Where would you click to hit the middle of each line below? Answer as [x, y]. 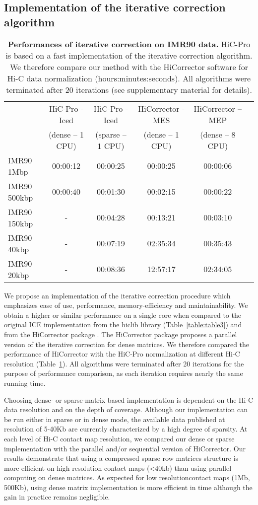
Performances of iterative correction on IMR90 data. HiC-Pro [129, 44]
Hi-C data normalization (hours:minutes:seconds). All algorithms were [129, 78]
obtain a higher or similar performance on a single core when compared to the [123, 315]
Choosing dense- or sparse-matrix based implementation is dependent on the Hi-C [129, 399]
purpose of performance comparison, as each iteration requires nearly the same [124, 373]
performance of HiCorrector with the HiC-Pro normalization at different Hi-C [122, 354]
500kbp [21, 197]
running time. [25, 383]
